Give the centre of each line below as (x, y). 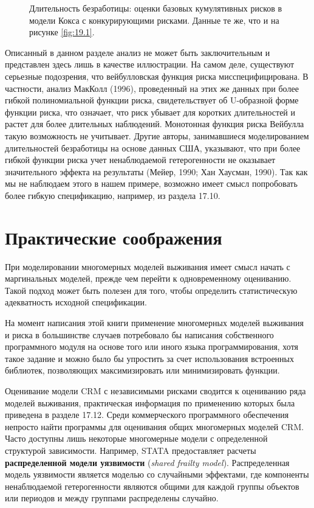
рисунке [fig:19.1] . (62, 32)
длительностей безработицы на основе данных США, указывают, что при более (153, 148)
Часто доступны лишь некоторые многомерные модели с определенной (136, 438)
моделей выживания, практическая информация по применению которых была (150, 402)
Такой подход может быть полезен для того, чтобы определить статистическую (151, 290)
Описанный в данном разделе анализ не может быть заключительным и (138, 52)
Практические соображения (114, 237)
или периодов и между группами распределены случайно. (112, 498)
